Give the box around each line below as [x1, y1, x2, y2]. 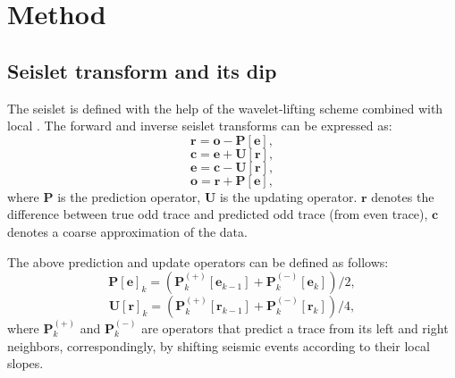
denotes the [371, 187, 434, 206]
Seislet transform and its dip [7, 56, 277, 84]
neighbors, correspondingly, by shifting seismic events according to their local [7, 336, 430, 355]
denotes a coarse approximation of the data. [7, 222, 248, 240]
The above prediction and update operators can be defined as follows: [7, 252, 389, 271]
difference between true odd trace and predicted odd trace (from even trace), [7, 205, 428, 223]
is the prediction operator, [57, 187, 201, 206]
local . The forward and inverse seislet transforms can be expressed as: [7, 116, 392, 135]
